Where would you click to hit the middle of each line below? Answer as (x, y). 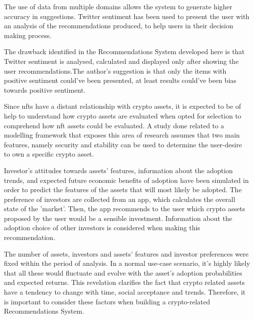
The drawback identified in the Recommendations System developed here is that (124, 51)
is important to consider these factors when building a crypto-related (107, 301)
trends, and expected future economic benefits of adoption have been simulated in (127, 180)
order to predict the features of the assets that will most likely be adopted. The (123, 189)
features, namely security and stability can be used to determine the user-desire (123, 144)
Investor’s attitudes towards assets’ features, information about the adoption (118, 170)
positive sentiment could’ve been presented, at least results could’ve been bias (120, 80)
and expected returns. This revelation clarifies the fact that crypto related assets (125, 282)
